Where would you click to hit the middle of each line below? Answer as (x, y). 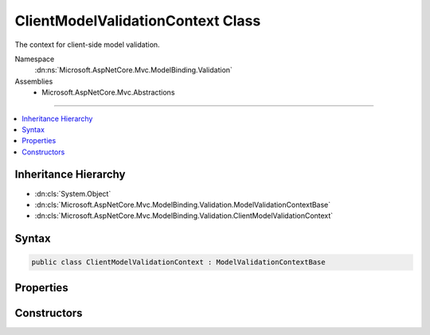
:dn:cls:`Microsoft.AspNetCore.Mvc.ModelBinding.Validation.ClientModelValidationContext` (184, 216)
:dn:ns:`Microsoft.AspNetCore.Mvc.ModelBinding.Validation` (133, 70)
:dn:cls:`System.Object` (73, 193)
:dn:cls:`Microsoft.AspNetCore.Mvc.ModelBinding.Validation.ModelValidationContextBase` (183, 205)
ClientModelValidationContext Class (138, 21)
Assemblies (34, 81)
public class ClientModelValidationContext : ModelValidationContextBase (178, 262)
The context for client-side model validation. (87, 45)
